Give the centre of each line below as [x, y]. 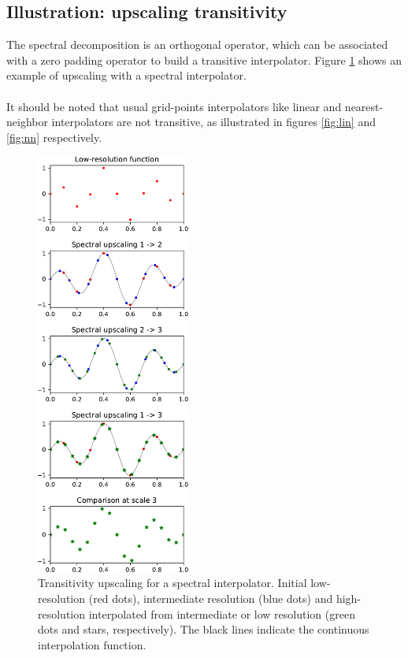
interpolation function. [92, 644]
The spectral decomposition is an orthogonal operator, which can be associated [197, 45]
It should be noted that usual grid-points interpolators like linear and [174, 106]
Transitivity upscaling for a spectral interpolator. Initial [172, 583]
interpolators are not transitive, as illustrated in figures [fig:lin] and [213, 122]
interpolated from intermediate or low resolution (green [222, 613]
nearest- [364, 106]
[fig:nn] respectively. [54, 137]
